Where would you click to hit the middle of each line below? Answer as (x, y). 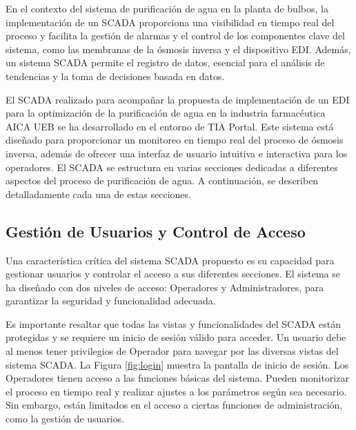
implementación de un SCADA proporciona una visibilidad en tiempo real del (170, 22)
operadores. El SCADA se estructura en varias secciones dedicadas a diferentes (172, 167)
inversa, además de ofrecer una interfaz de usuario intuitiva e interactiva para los (177, 153)
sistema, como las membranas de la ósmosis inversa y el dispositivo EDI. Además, (178, 49)
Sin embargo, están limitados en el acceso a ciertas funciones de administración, (174, 405)
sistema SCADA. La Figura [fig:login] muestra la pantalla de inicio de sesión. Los (177, 364)
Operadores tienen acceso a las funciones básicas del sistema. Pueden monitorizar (177, 378)
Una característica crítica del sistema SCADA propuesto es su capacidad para (170, 260)
